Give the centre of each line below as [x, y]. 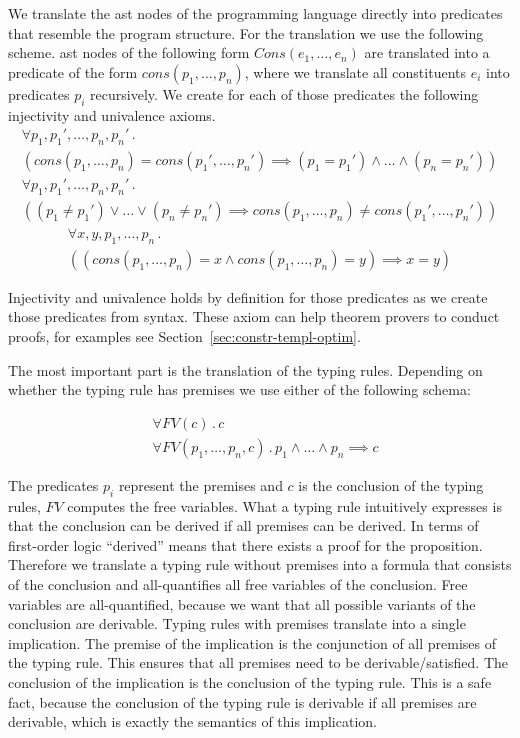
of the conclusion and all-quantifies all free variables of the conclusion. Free [238, 583]
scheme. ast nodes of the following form [129, 52]
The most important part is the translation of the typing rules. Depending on [245, 369]
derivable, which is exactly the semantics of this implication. [192, 721]
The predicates [53, 484]
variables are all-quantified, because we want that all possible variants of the [242, 603]
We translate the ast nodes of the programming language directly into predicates [255, 13]
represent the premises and [200, 484]
